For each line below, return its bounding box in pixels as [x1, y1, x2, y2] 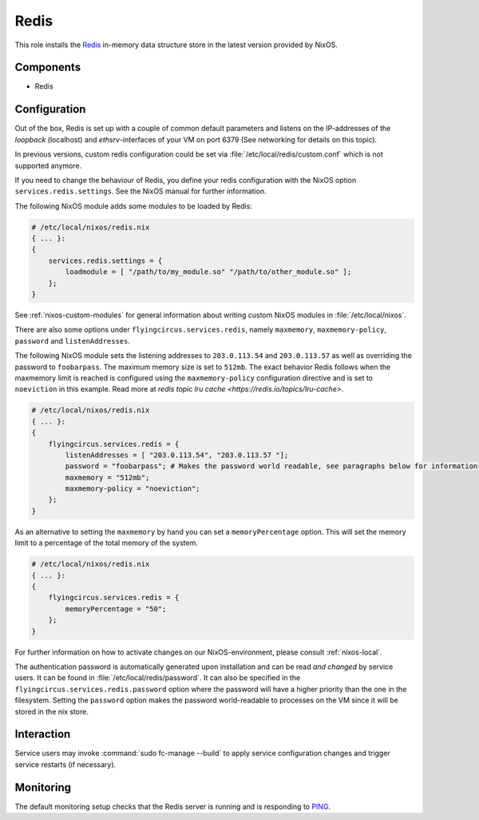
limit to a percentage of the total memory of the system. [14, 538, 199, 547]
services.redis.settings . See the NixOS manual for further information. [14, 186, 267, 196]
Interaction [14, 727, 71, 741]
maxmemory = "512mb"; [65, 472, 150, 482]
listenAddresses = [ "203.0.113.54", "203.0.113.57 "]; [65, 450, 289, 460]
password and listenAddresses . [14, 336, 131, 345]
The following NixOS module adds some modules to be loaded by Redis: [14, 201, 253, 211]
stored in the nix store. [14, 707, 89, 716]
